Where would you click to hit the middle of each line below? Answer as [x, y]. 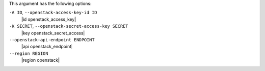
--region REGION [29, 53]
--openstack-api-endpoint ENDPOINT [52, 40]
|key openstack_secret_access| [53, 33]
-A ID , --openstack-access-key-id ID [53, 13]
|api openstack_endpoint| [47, 47]
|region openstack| [40, 60]
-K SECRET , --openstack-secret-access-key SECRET [69, 26]
